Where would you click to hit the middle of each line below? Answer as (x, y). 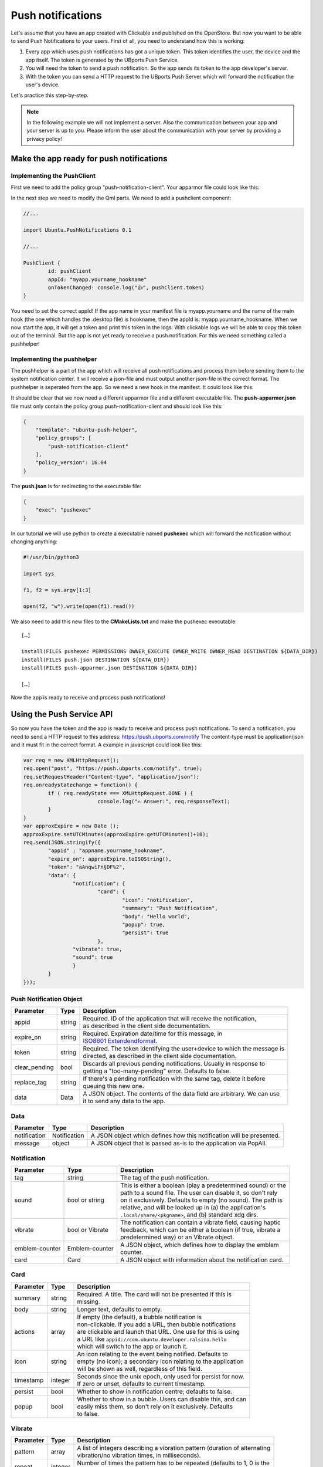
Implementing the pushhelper (54, 359)
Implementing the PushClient (53, 175)
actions (25, 1331)
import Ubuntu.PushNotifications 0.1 (77, 230)
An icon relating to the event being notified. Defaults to (152, 1354)
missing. (89, 1302)
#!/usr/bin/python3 (51, 557)
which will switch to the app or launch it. (132, 1346)
